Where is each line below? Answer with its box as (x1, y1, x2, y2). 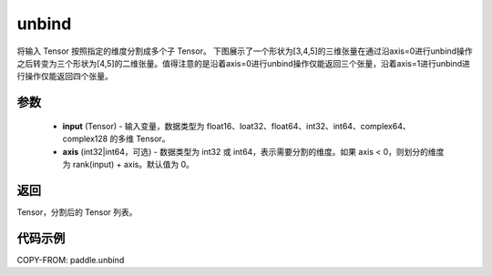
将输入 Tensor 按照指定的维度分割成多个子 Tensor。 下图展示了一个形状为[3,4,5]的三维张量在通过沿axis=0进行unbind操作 (16, 46, 473, 56)
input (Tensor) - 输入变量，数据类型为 (62, 120, 205, 131)
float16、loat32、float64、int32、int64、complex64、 (206, 120, 411, 131)
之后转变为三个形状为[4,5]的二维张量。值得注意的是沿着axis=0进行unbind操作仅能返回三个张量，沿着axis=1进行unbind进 (16, 57, 471, 68)
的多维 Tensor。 (109, 133, 170, 145)
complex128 (62, 133, 108, 145)
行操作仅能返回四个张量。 (16, 71, 113, 82)
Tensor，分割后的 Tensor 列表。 (16, 206, 138, 218)
